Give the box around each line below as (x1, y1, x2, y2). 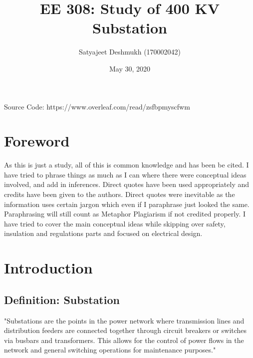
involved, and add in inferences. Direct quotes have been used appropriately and (4, 179, 250, 189)
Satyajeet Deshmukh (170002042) (78, 46, 181, 57)
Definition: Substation (4, 291, 120, 307)
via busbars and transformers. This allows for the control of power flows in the (4, 334, 244, 345)
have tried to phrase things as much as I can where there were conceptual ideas (4, 169, 247, 179)
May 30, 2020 (109, 63, 151, 73)
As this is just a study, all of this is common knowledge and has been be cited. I (4, 159, 249, 170)
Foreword (4, 130, 70, 151)
